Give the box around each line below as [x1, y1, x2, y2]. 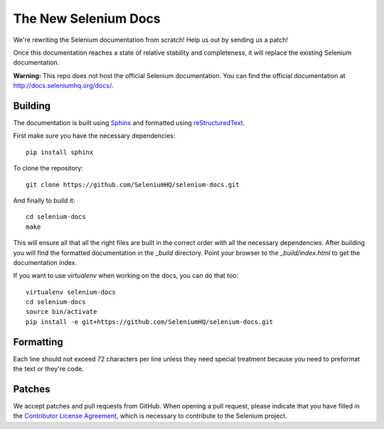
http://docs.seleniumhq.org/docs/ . [13, 82, 114, 90]
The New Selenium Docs [13, 11, 161, 26]
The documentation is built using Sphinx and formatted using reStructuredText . [13, 119, 245, 127]
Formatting [13, 336, 63, 348]
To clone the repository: [13, 164, 83, 173]
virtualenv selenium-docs [26, 288, 117, 296]
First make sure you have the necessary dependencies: [13, 131, 176, 140]
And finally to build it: [13, 196, 75, 205]
